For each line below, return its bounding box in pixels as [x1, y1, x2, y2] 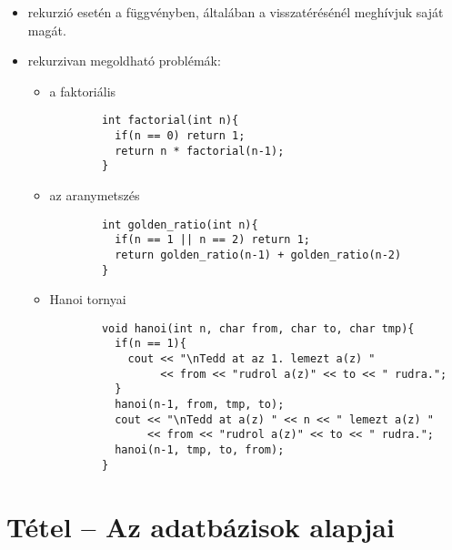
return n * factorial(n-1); [115, 144, 285, 158]
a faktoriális [49, 81, 116, 100]
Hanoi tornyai [49, 290, 126, 309]
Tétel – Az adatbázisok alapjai [6, 507, 395, 545]
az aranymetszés [49, 186, 140, 204]
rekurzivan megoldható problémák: [27, 51, 221, 70]
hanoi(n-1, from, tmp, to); [115, 398, 285, 412]
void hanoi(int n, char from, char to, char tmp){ [101, 321, 415, 335]
